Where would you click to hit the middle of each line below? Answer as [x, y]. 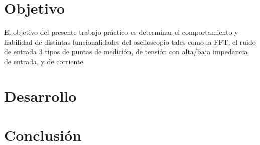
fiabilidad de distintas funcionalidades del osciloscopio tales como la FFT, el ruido [130, 42]
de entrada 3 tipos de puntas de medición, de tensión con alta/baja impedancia [126, 52]
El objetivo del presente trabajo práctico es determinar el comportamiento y [121, 32]
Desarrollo [40, 96]
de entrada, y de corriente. [45, 61]
